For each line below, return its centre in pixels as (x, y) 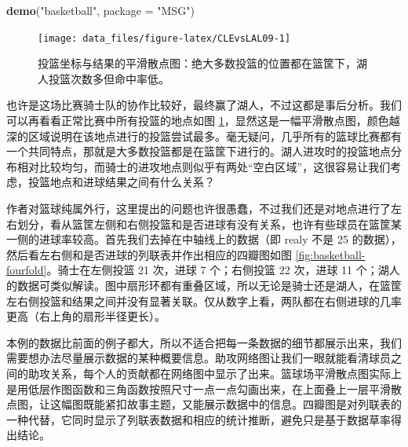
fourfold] (27, 270)
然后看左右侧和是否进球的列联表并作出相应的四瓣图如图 (149, 254)
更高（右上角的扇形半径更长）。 (86, 316)
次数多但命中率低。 (120, 78)
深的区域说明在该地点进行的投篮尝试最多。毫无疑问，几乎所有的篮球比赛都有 (204, 136)
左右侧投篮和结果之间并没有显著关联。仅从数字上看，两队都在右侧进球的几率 (204, 300)
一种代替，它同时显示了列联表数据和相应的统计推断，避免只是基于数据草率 (199, 419)
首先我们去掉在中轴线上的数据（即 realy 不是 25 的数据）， (253, 239)
